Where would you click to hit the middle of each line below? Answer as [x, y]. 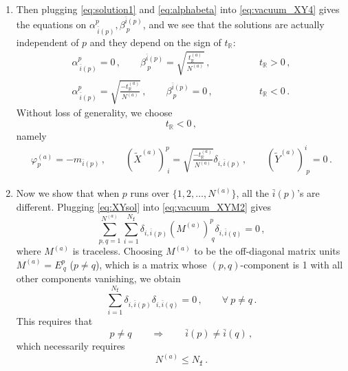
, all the [252, 193]
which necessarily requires [70, 346]
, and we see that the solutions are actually [233, 24]
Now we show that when [68, 193]
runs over [150, 193]
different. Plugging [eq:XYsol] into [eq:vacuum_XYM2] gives [144, 207]
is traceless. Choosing [118, 251]
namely [31, 135]
